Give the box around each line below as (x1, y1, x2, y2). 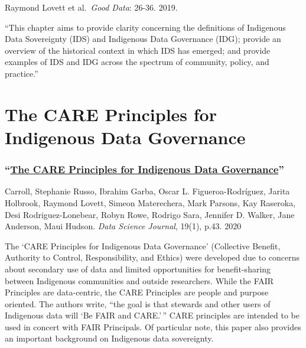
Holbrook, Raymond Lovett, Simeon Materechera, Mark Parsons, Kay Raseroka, (5, 196, 296, 209)
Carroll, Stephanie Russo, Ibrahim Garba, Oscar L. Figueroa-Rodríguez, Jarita (5, 185, 290, 197)
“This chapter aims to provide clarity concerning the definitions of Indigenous (5, 21, 286, 33)
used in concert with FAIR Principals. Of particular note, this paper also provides (5, 320, 301, 333)
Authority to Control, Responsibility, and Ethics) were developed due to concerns (5, 251, 300, 264)
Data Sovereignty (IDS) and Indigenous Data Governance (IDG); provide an (5, 32, 281, 45)
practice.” (5, 67, 38, 79)
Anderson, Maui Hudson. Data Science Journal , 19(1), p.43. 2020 (5, 220, 242, 232)
